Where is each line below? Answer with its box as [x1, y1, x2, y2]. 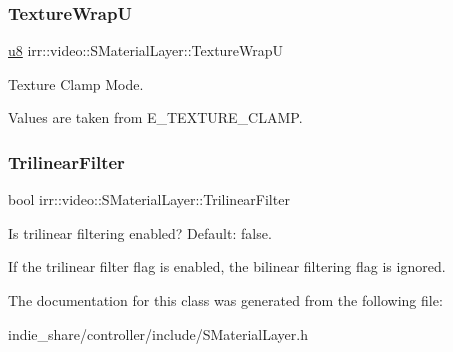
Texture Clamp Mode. [8, 73, 144, 94]
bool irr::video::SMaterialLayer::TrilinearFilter [8, 189, 290, 210]
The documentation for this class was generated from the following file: [8, 290, 443, 310]
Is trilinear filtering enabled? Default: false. [8, 222, 272, 243]
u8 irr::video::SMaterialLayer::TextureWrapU [8, 40, 284, 61]
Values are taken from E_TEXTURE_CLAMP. [8, 107, 303, 128]
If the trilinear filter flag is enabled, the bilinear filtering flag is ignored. [8, 256, 446, 277]
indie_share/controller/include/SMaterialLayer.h [8, 323, 308, 344]
